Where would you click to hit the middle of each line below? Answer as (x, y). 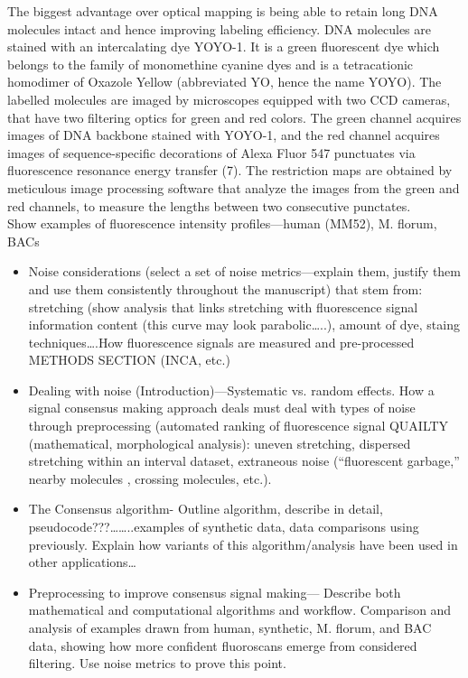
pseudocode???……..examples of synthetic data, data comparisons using (224, 527)
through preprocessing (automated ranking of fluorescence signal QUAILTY (239, 426)
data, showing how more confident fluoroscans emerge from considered (223, 645)
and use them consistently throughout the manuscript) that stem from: (225, 288)
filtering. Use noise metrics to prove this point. (157, 663)
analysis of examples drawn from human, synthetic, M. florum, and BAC (230, 627)
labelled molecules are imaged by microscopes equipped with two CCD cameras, (229, 99)
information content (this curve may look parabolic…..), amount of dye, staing (244, 325)
